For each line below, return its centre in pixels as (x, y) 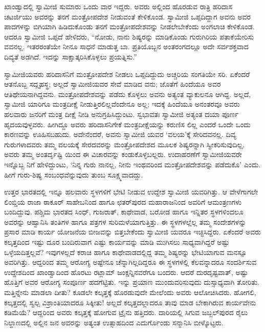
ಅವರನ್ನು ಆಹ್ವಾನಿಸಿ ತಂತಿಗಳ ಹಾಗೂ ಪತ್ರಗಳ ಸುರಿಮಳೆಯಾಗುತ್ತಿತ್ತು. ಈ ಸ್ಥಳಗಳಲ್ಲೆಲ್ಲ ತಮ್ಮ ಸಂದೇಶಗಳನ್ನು (125, 221)
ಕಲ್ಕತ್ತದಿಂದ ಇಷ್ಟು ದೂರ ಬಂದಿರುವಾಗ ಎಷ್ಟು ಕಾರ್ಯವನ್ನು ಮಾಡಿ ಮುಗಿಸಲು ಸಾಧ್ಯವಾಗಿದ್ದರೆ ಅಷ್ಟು (117, 242)
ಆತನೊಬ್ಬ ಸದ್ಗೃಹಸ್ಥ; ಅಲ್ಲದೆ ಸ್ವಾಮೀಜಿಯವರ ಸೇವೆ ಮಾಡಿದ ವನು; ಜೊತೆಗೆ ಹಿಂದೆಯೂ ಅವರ (113, 84)
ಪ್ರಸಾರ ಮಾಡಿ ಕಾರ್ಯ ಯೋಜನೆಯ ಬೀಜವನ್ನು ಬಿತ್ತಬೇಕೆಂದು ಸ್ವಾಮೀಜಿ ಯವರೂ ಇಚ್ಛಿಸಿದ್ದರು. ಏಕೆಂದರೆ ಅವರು (133, 232)
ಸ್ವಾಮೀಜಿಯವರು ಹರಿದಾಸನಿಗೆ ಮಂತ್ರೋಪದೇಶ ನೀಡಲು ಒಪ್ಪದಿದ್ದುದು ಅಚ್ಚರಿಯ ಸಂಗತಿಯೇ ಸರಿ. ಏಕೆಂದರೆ (127, 74)
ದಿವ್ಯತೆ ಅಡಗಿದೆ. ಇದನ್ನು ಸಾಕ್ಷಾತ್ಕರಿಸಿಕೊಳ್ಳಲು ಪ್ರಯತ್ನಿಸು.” (71, 56)
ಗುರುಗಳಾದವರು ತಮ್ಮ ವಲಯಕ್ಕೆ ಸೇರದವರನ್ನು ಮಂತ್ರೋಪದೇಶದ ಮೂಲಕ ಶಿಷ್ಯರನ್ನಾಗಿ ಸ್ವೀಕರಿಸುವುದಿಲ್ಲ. (125, 144)
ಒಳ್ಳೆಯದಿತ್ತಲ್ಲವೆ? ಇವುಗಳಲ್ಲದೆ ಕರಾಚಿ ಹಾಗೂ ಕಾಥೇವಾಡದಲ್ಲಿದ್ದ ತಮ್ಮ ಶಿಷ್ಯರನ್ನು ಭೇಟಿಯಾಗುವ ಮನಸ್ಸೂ (125, 252)
